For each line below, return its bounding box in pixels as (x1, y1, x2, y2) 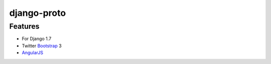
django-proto (9, 7, 66, 18)
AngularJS (22, 50, 44, 56)
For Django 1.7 (22, 36, 52, 42)
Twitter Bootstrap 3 (22, 43, 62, 49)
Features (9, 22, 40, 31)
